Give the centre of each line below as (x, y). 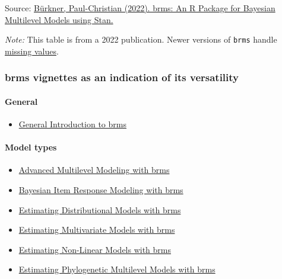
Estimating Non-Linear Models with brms (95, 249)
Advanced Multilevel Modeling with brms (94, 170)
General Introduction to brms (72, 124)
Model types (31, 147)
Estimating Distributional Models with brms (100, 209)
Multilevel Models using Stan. (59, 19)
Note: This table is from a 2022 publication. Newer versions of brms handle (141, 39)
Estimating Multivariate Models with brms (97, 230)
